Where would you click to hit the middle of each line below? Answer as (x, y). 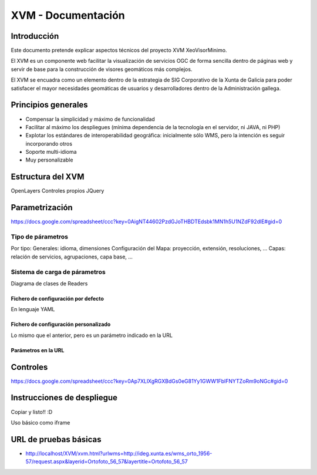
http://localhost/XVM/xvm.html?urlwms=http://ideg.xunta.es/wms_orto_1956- (119, 453)
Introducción (35, 36)
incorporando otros (49, 143)
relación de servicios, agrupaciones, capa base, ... (72, 257)
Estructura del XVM (48, 177)
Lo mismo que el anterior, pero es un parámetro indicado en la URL (92, 335)
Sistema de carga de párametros (58, 272)
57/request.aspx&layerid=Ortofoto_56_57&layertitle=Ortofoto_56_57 (107, 461)
